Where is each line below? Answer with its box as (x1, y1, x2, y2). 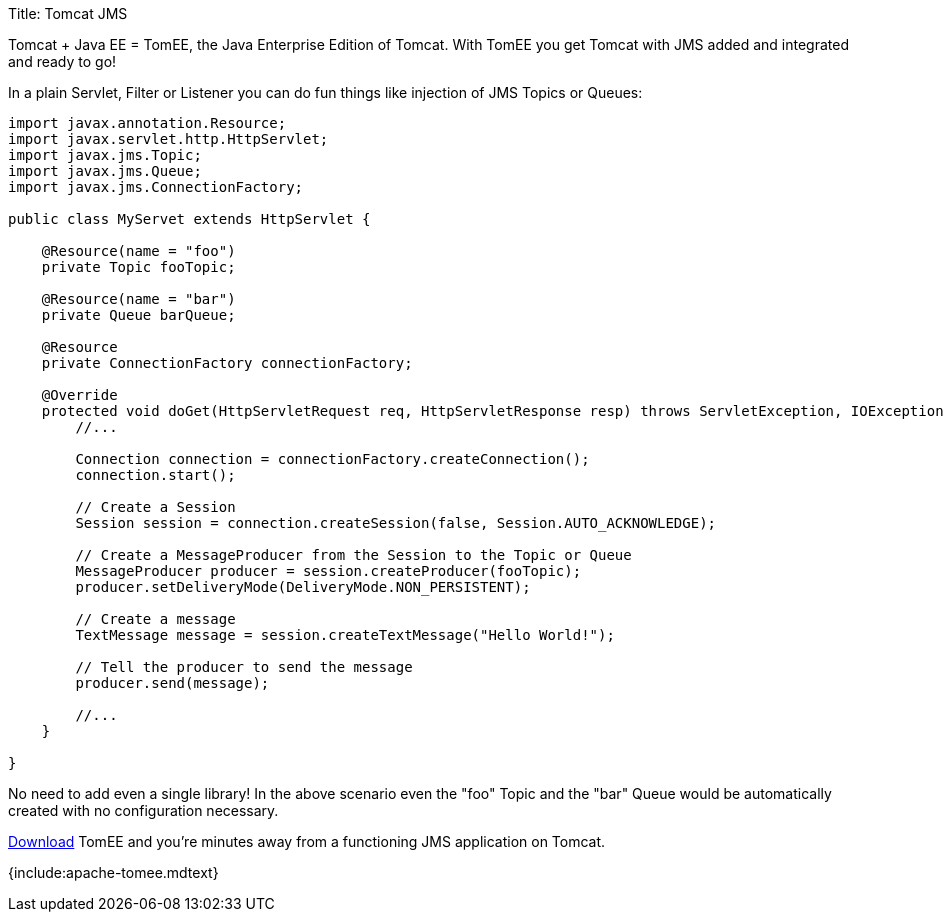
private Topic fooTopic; (41, 259, 236, 275)
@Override (41, 387, 118, 403)
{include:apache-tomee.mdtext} (8, 864, 219, 881)
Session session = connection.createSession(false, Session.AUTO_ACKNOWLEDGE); (75, 515, 717, 531)
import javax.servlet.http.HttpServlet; (8, 131, 329, 147)
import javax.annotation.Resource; (8, 115, 287, 131)
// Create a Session (75, 499, 236, 515)
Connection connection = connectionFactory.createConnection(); (75, 451, 590, 467)
